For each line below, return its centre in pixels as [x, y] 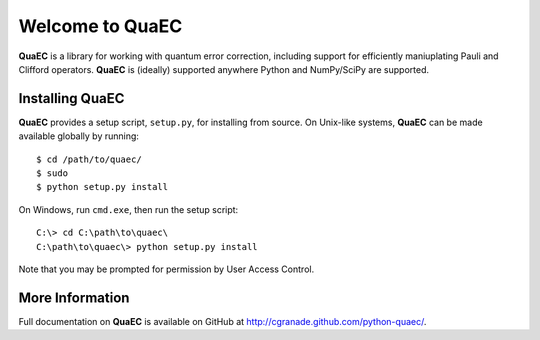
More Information [74, 297]
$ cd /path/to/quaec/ [89, 159]
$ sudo [52, 173]
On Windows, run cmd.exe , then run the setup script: [128, 209]
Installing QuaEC [71, 98]
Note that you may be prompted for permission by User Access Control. [166, 269]
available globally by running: [79, 136]
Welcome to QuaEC [100, 26]
